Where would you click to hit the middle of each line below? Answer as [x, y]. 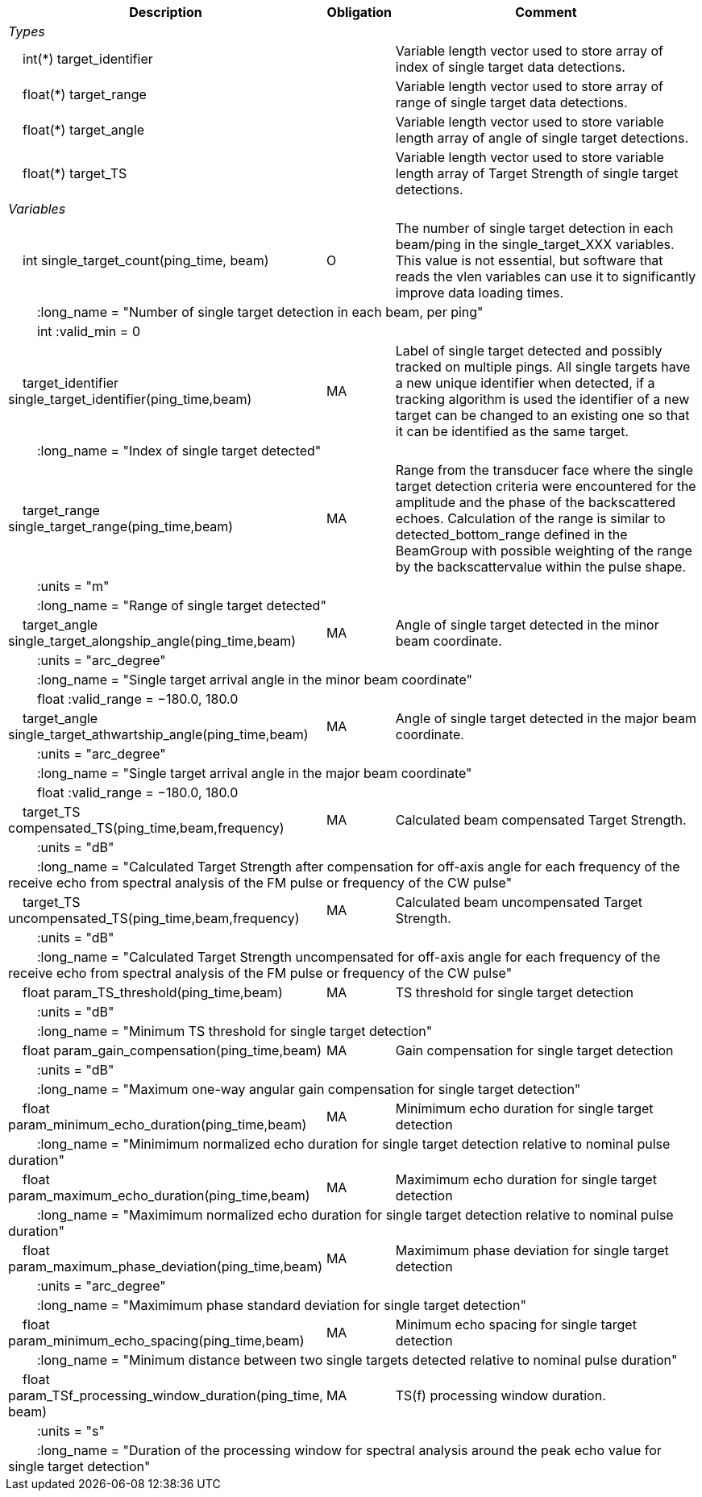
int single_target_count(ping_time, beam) [146, 260]
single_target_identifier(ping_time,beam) [130, 399]
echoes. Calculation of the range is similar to [530, 518]
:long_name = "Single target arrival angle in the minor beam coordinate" [255, 680]
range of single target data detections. [511, 102]
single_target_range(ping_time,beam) [121, 526]
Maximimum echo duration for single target [526, 1179]
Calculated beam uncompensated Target [519, 902]
